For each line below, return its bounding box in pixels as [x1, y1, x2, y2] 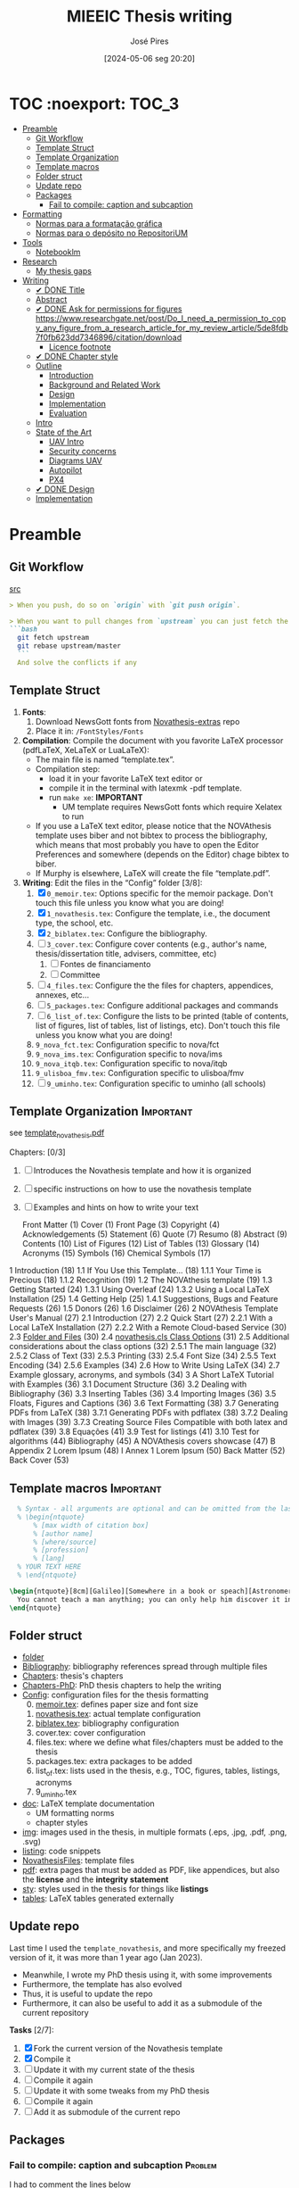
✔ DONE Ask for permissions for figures [35, 303, 182, 314]
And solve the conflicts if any [17, 658, 138, 667]
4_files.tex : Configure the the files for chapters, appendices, [46, 980, 274, 990]
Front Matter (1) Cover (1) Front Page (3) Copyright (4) [21, 1220, 221, 1231]
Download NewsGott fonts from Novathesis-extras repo [35, 716, 240, 726]
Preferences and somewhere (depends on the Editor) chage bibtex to [35, 849, 290, 859]
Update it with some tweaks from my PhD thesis [33, 2085, 210, 2096]
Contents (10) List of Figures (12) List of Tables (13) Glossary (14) [21, 1239, 260, 1249]
